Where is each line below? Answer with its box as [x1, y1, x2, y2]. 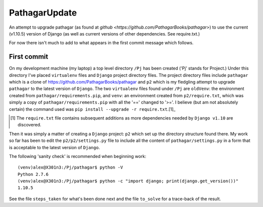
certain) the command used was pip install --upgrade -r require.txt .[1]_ [9, 106, 176, 112]
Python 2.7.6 [18, 172, 49, 177]
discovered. [18, 122, 41, 128]
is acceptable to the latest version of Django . [9, 144, 100, 150]
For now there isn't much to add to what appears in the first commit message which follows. [9, 40, 194, 46]
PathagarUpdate [9, 7, 77, 18]
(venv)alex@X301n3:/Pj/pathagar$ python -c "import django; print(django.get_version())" [18, 178, 239, 184]
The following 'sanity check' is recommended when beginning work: [9, 153, 147, 159]
